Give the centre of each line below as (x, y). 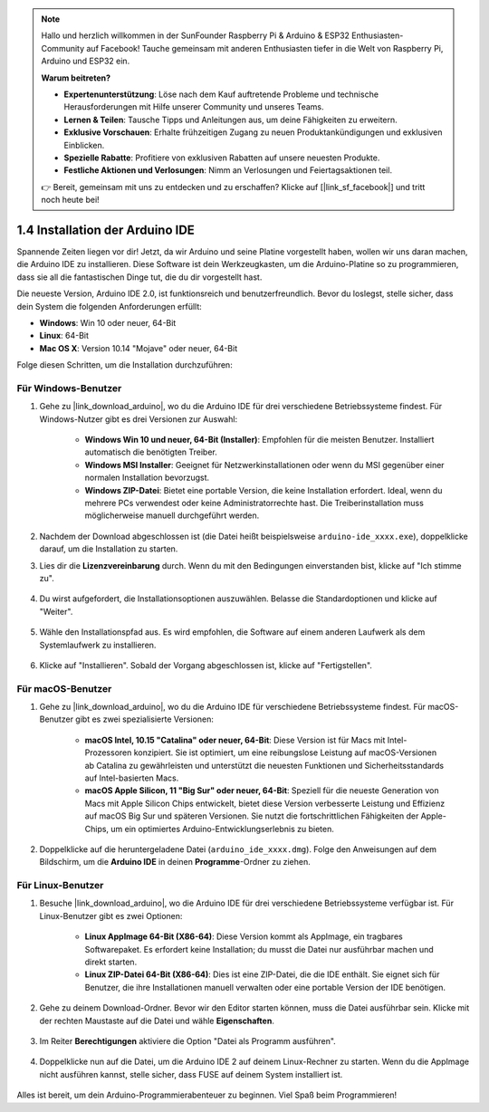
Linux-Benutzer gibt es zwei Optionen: (111, 915)
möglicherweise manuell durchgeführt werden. (172, 515)
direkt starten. (111, 962)
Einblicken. (84, 145)
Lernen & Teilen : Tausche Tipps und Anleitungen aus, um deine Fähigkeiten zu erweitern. (230, 120)
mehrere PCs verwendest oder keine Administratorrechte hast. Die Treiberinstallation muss (254, 503)
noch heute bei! (70, 200)
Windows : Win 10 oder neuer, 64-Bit (108, 322)
